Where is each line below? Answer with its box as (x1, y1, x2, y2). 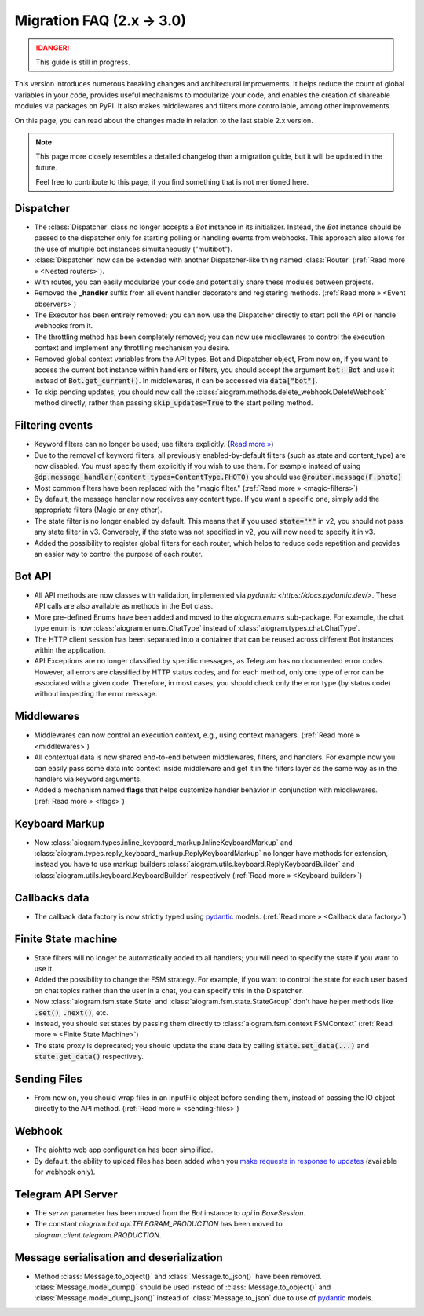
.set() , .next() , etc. (34, 1007, 109, 1017)
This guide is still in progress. (35, 57, 130, 67)
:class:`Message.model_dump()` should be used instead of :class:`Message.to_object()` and (34, 1282, 331, 1292)
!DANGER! (35, 43, 70, 53)
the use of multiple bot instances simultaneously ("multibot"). (34, 244, 233, 254)
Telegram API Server (14, 1187, 118, 1201)
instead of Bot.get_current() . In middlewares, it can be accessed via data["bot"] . (34, 376, 318, 386)
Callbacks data (14, 891, 90, 905)
